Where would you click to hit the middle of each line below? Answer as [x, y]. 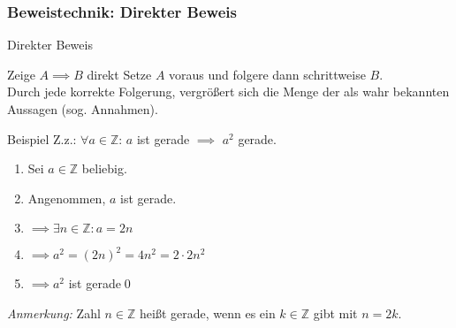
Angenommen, [67, 198]
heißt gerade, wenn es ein [207, 313]
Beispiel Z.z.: [42, 138]
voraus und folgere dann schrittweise [267, 74]
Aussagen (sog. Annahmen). [83, 109]
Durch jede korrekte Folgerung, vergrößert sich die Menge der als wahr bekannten [228, 92]
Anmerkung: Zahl [54, 313]
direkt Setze [119, 74]
